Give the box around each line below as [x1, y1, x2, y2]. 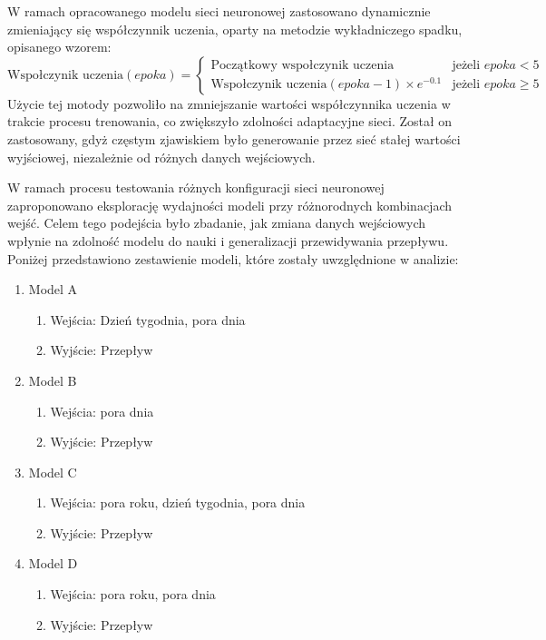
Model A [28, 280, 78, 299]
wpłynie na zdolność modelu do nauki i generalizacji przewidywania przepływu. [7, 231, 449, 250]
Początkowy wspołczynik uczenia [210, 58, 395, 72]
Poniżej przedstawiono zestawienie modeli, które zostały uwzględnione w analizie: [7, 249, 459, 268]
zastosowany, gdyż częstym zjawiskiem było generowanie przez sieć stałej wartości [7, 129, 461, 148]
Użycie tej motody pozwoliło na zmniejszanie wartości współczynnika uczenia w [7, 94, 451, 113]
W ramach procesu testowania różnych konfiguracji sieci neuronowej [7, 178, 385, 197]
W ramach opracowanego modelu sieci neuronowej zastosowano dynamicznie [7, 2, 431, 20]
